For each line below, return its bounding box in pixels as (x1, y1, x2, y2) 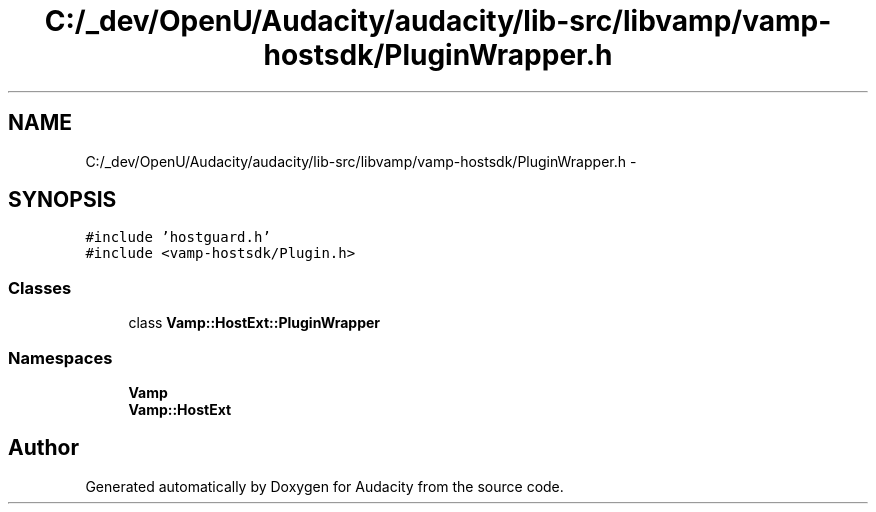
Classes (8, 277, 72, 298)
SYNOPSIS (8, 187, 117, 213)
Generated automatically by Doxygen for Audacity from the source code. (85, 477, 564, 495)
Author (8, 435, 79, 461)
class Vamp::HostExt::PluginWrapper (128, 314, 381, 332)
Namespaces (8, 347, 113, 368)
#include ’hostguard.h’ (85, 229, 271, 246)
